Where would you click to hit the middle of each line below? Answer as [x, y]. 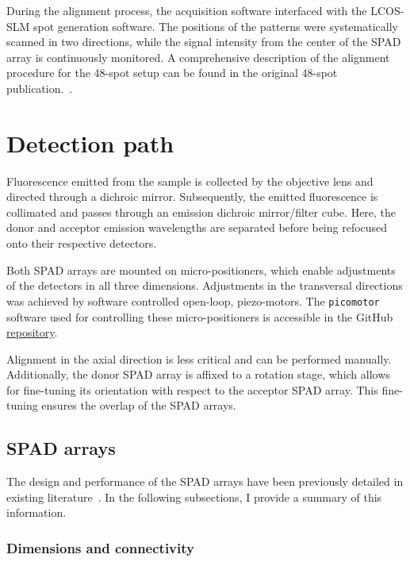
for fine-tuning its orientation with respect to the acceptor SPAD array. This [192, 389]
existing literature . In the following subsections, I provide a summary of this [194, 497]
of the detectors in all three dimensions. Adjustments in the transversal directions [205, 285]
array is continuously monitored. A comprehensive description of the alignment [198, 57]
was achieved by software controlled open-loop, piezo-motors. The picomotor [193, 300]
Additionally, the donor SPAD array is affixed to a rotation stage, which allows [198, 374]
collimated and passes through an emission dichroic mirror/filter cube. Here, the [201, 212]
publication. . [40, 88]
